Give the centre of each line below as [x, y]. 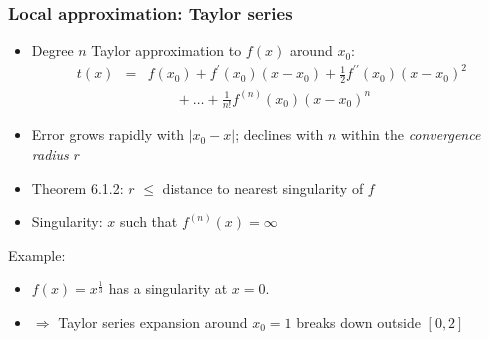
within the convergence [410, 134]
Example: [37, 254]
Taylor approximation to [166, 50]
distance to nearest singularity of [263, 187]
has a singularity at [168, 288]
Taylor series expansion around [153, 322]
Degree [52, 50]
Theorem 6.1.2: [77, 187]
